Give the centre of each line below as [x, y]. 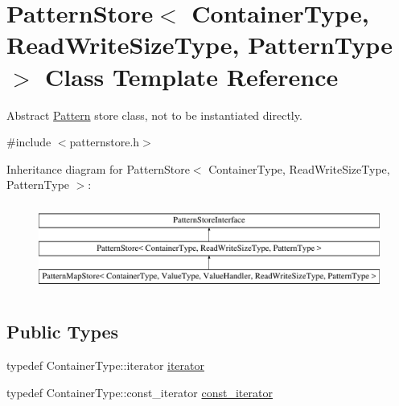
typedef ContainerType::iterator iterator [106, 365]
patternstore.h [105, 142]
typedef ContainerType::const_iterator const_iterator [140, 392]
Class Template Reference [192, 76]
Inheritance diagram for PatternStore [98, 168]
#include [29, 142]
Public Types [63, 332]
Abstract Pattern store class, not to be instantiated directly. [154, 115]
